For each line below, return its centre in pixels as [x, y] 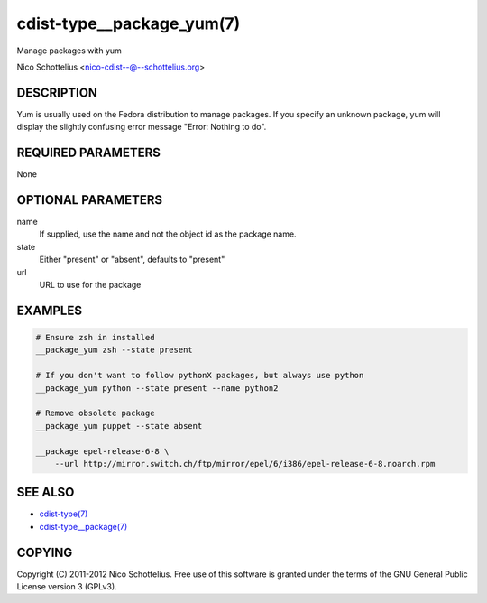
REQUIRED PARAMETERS [89, 153]
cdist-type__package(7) [83, 526]
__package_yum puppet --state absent [119, 426]
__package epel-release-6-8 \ [102, 451]
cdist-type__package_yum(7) [129, 23]
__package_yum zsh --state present [114, 350]
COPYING [45, 552]
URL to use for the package [90, 285]
